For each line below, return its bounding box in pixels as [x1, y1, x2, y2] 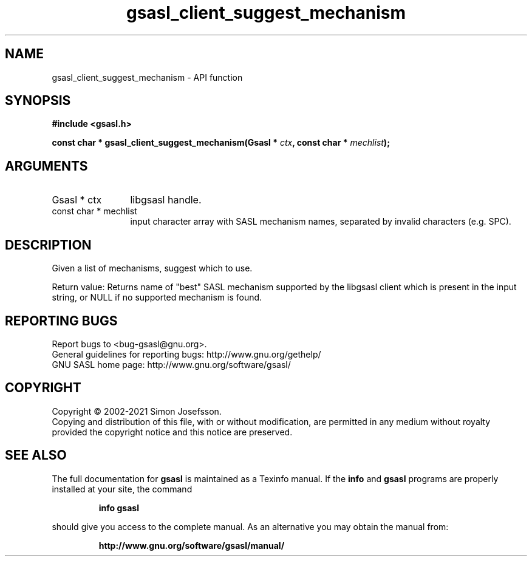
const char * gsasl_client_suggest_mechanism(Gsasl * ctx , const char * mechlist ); [52, 137, 390, 148]
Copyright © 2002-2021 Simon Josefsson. [52, 406, 222, 416]
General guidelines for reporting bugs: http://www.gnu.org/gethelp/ [52, 348, 321, 359]
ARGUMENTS [5, 158, 88, 174]
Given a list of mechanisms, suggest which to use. [52, 263, 253, 274]
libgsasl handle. [130, 194, 202, 206]
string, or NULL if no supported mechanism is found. [52, 292, 262, 303]
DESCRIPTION [5, 237, 92, 253]
